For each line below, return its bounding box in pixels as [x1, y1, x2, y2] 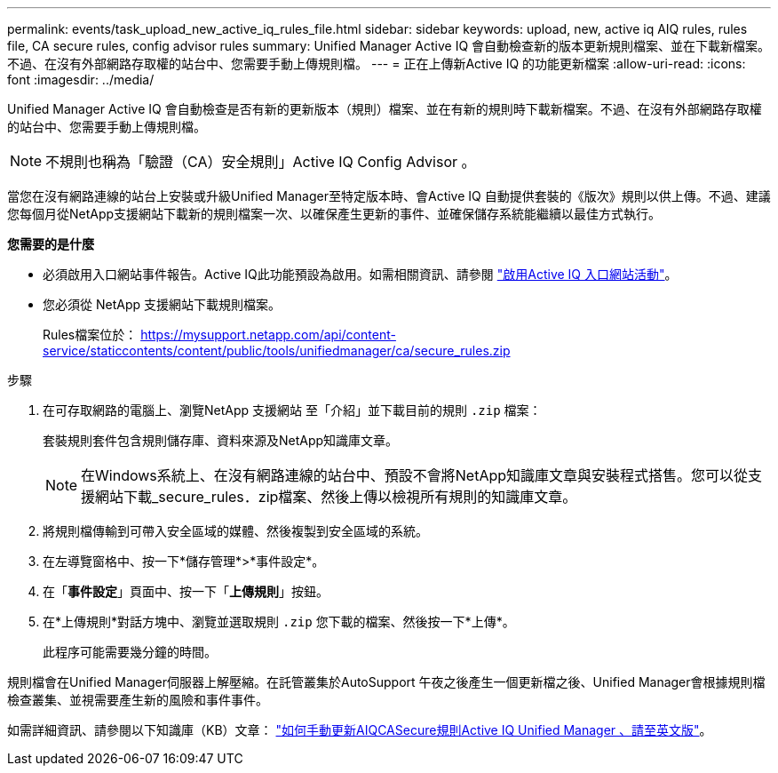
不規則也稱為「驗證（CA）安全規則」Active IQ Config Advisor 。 [45, 153, 476, 171]
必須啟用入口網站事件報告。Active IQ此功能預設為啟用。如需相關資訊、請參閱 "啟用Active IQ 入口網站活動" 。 [43, 267, 678, 282]
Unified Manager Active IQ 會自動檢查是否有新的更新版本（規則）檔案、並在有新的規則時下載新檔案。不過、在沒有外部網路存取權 [7, 101, 762, 116]
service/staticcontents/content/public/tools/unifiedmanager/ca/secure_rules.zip [43, 343, 511, 358]
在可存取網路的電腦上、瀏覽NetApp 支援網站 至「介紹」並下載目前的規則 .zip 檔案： [43, 402, 542, 418]
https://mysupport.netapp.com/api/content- [140, 327, 396, 342]
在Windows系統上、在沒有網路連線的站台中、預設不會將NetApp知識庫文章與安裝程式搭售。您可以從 [81, 466, 749, 484]
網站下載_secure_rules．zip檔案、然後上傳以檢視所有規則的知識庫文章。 [95, 488, 577, 506]
